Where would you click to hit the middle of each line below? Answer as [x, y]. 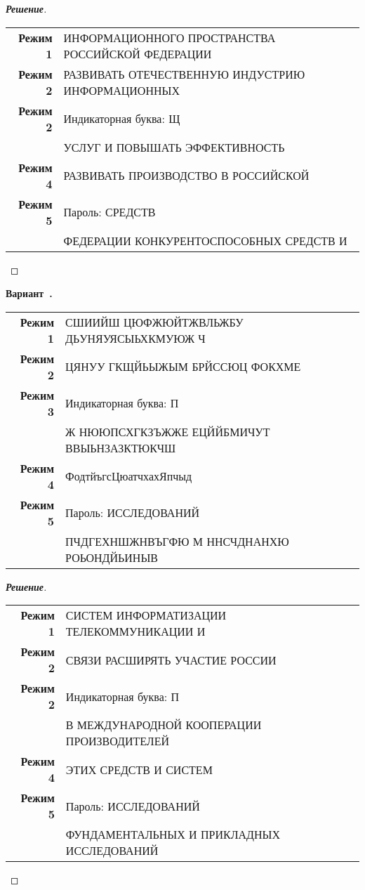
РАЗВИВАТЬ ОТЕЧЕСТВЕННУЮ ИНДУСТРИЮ [184, 74]
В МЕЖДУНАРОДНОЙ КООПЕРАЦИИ [164, 725]
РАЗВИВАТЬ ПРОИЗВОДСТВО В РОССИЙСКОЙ [186, 176]
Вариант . [29, 293]
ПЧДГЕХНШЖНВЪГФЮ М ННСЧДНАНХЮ [177, 541]
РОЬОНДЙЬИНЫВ [112, 557]
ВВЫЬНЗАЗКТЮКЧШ [121, 447]
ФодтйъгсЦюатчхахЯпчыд [129, 476]
